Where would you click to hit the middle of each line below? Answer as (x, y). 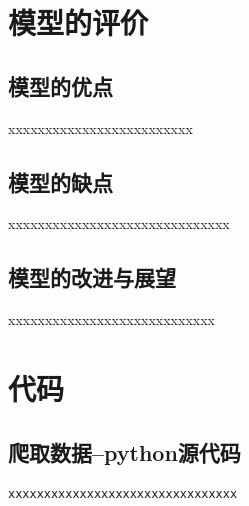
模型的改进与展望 (92, 277)
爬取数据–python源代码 (124, 451)
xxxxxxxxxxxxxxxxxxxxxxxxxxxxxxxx (123, 494)
